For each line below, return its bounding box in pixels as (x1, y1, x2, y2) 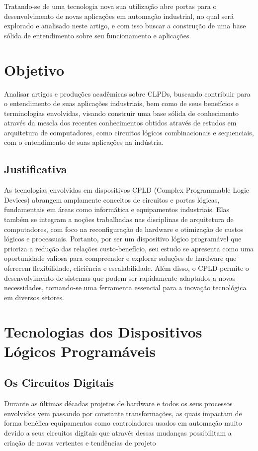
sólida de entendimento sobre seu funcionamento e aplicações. (4, 30, 191, 40)
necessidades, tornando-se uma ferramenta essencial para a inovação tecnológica (4, 282, 247, 293)
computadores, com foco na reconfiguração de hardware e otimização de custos (4, 224, 244, 234)
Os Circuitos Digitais (4, 375, 114, 390)
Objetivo (4, 59, 65, 80)
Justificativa (4, 161, 67, 177)
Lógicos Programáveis (4, 340, 156, 361)
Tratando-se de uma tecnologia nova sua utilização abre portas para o (4, 1, 217, 11)
